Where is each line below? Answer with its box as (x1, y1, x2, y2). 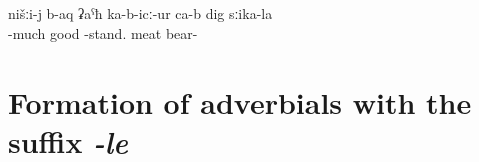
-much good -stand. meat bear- (8, 22, 198, 43)
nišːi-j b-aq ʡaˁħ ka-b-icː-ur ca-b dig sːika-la (8, 3, 273, 24)
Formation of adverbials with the (8, 81, 472, 122)
